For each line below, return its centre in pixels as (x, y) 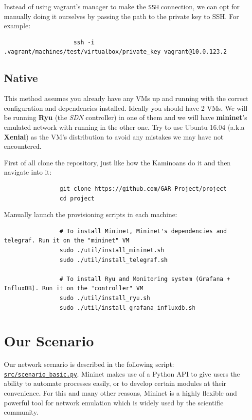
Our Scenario (49, 341)
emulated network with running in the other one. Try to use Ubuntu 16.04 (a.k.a (124, 127)
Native (21, 78)
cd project (77, 198)
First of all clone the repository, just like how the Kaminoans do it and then (117, 162)
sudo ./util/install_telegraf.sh (114, 260)
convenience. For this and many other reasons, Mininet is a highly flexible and (120, 393)
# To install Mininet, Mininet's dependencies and (143, 231)
